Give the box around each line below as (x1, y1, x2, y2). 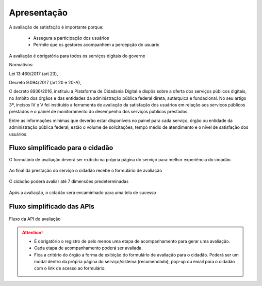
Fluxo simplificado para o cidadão (9, 144, 114, 152)
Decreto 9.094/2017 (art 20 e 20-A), (9, 79, 82, 85)
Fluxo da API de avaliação (9, 216, 61, 222)
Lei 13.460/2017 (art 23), (9, 71, 58, 76)
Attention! (22, 229, 43, 235)
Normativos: (9, 62, 33, 68)
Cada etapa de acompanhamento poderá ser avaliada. (34, 245, 143, 251)
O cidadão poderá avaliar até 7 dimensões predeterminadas (9, 179, 129, 184)
